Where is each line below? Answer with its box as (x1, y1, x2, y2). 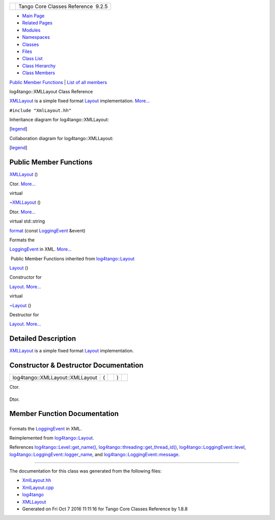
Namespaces (22, 34, 50, 40)
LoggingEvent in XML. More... (9, 246, 72, 252)
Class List (22, 56, 43, 62)
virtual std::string (9, 218, 45, 224)
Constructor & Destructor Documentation (9, 361, 144, 370)
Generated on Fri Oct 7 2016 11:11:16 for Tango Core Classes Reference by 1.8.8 (22, 506, 188, 512)
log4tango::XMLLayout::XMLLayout (12, 374, 98, 381)
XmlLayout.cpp (22, 484, 54, 490)
